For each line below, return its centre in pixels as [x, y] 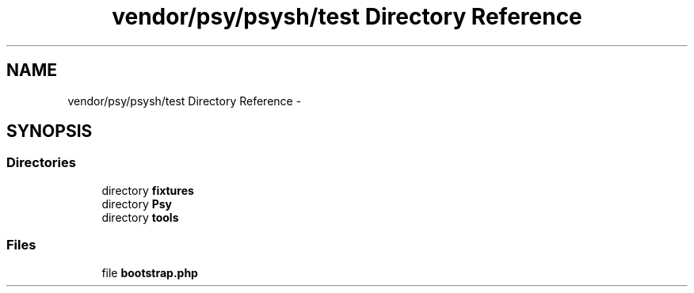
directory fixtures [148, 190]
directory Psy [137, 204]
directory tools [140, 217]
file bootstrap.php [150, 272]
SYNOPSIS [50, 131]
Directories [41, 163]
